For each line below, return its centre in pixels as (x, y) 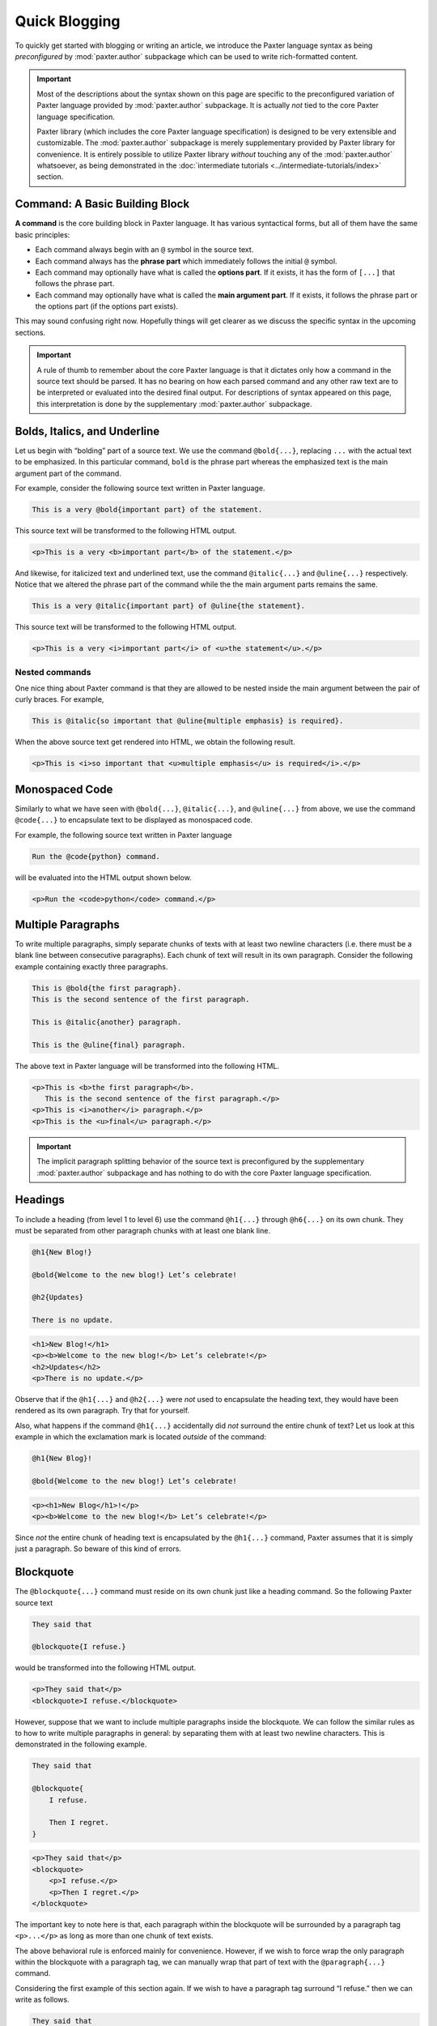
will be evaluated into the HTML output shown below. (103, 877)
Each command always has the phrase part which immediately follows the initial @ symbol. (186, 261)
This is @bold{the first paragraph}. (107, 988)
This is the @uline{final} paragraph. (109, 1045)
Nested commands (53, 672)
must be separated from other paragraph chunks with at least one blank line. (143, 1230)
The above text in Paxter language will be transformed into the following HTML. (147, 1066)
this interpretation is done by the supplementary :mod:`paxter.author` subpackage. (174, 404)
